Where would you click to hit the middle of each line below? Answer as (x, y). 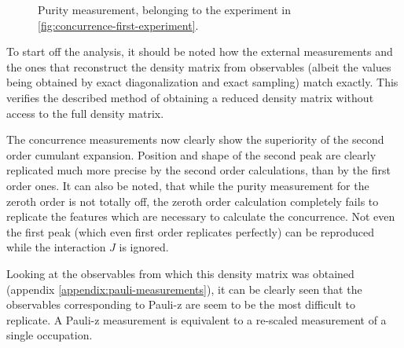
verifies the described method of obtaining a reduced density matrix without (190, 97)
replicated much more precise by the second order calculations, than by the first (198, 170)
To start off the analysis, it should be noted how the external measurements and (200, 51)
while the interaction (56, 247)
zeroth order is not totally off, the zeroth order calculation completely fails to (193, 201)
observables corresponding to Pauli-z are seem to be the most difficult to (181, 304)
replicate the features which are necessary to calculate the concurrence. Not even (201, 216)
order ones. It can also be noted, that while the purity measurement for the (188, 185)
